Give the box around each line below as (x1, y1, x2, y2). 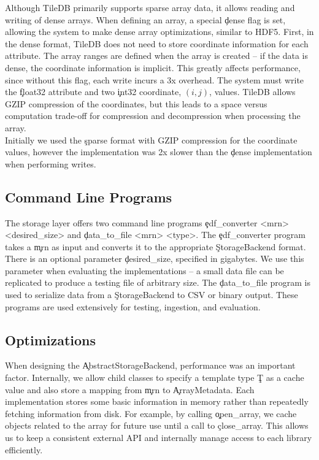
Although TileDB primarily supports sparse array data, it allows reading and (5, 1, 295, 13)
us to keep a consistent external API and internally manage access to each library (5, 431, 312, 444)
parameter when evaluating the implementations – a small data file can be (5, 264, 284, 277)
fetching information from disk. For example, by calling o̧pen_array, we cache (5, 407, 297, 420)
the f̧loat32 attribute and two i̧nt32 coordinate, (5, 85, 182, 98)
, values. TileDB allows (209, 85, 296, 98)
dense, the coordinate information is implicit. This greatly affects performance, (5, 61, 301, 74)
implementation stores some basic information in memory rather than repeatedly (5, 395, 309, 408)
